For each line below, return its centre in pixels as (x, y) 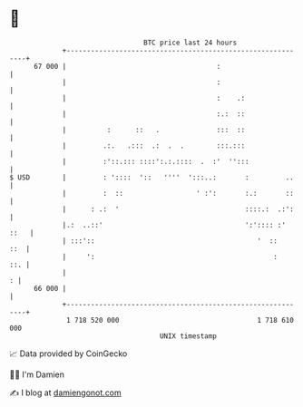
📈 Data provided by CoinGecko (68, 354)
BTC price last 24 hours (191, 43)
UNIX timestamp (188, 336)
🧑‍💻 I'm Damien (37, 374)
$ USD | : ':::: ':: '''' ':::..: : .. (152, 177)
